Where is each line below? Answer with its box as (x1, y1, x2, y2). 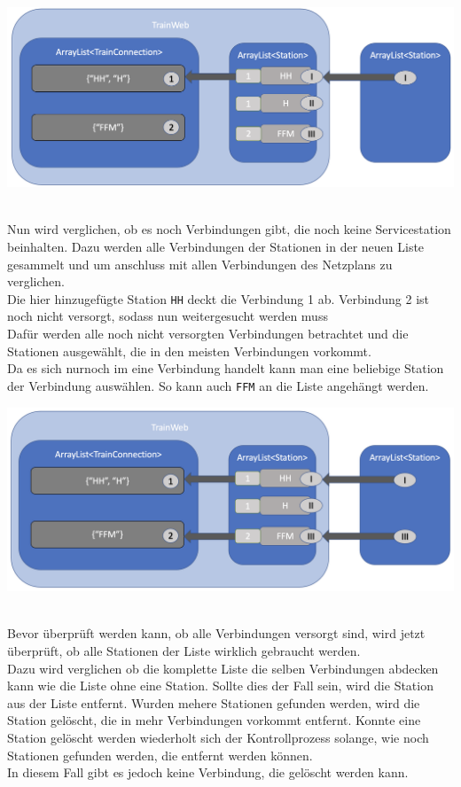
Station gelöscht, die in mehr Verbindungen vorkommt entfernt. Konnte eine (7, 711, 421, 729)
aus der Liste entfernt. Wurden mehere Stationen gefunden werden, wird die (7, 693, 420, 712)
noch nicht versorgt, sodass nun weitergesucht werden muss (7, 307, 328, 325)
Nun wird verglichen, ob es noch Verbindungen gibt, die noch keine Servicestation (7, 220, 451, 238)
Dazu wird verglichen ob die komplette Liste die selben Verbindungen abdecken (7, 658, 439, 677)
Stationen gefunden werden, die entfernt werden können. (7, 745, 313, 764)
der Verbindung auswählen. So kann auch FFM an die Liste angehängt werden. (7, 376, 429, 394)
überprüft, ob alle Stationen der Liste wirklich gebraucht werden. (7, 642, 361, 659)
